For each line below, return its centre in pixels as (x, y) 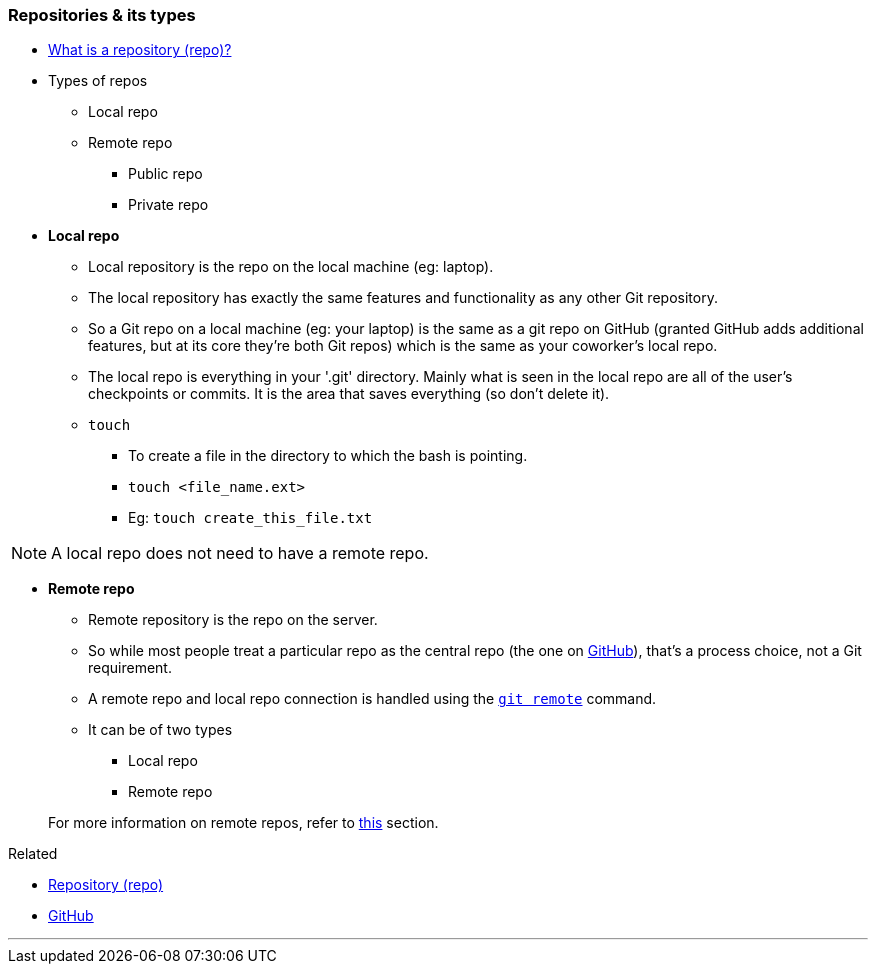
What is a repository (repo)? (140, 50)
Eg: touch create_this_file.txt (250, 518)
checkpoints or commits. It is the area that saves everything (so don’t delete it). (349, 394)
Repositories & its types (102, 15)
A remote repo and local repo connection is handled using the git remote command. (372, 699)
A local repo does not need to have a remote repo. (240, 553)
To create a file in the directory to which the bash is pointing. (328, 456)
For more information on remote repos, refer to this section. (243, 823)
